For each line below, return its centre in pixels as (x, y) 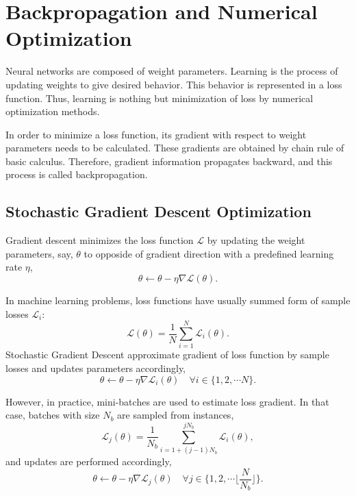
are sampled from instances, (176, 415)
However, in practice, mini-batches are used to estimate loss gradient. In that (167, 401)
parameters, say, (39, 253)
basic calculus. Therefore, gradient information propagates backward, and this (169, 161)
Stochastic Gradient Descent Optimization (158, 211)
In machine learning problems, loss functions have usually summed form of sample (178, 300)
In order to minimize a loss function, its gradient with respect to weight (156, 134)
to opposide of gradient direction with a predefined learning (209, 253)
